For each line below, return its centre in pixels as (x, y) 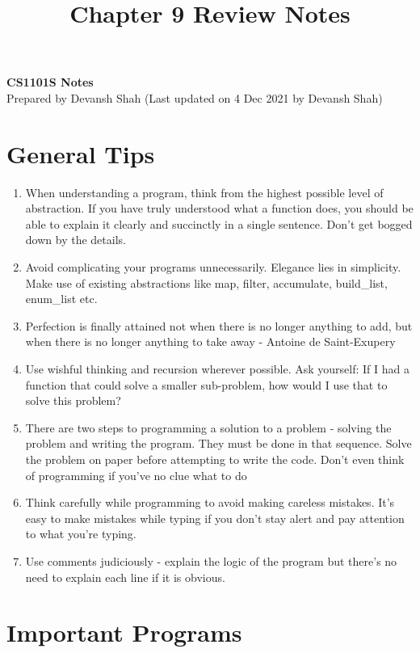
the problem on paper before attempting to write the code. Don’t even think (215, 459)
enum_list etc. (61, 299)
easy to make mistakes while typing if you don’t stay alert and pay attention (215, 518)
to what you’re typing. (81, 534)
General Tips (81, 153)
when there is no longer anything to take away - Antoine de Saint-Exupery (210, 341)
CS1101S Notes (50, 82)
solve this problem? (73, 400)
